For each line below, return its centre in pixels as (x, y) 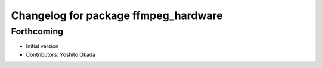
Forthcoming (37, 31)
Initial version (42, 46)
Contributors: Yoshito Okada (61, 54)
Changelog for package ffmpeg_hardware (117, 15)
